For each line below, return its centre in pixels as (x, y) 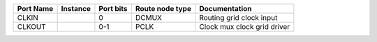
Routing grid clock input (238, 18)
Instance (76, 9)
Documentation (226, 9)
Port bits (113, 9)
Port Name (35, 9)
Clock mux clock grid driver (245, 27)
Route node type (163, 9)
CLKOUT (32, 27)
